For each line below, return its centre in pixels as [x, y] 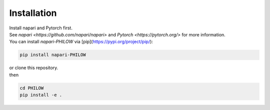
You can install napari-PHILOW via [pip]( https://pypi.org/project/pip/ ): [81, 42]
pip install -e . [41, 95]
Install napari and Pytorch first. [41, 28]
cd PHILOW [32, 88]
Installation [33, 13]
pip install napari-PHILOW [53, 55]
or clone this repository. [34, 68]
